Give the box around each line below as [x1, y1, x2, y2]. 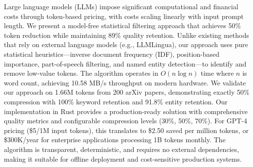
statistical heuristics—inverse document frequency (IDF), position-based [4, 49, 220, 59]
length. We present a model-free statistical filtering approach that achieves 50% [4, 20, 241, 31]
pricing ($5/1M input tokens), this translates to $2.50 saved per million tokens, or [4, 125, 249, 135]
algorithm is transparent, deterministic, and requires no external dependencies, [4, 144, 239, 154]
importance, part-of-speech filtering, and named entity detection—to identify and [4, 58, 247, 68]
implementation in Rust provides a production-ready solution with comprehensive [4, 106, 248, 116]
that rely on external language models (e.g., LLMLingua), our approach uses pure [4, 39, 248, 50]
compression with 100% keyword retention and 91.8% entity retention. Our [4, 96, 228, 106]
